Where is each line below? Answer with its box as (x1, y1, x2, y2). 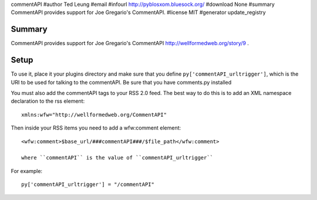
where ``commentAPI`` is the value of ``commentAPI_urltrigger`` (21, 154, 214, 161)
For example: (11, 167, 43, 174)
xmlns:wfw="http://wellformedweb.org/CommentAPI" (21, 111, 167, 118)
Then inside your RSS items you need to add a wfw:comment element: (11, 124, 181, 131)
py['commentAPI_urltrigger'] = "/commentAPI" (21, 181, 155, 188)
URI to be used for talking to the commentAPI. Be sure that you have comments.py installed (11, 79, 232, 86)
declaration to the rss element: (11, 97, 85, 105)
